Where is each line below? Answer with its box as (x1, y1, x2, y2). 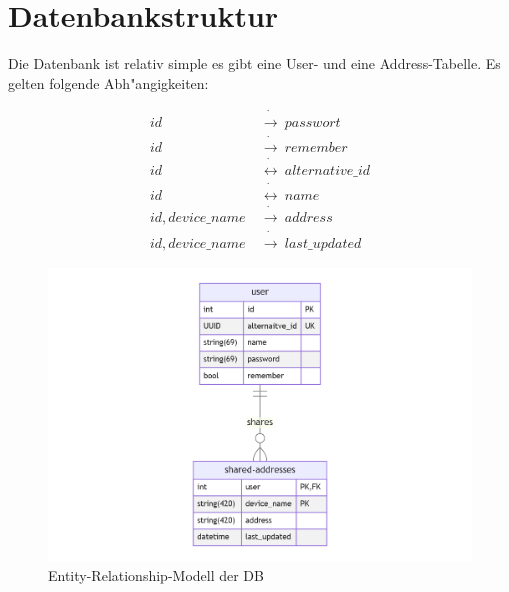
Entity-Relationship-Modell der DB (48, 564, 264, 585)
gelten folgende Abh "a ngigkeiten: (8, 72, 209, 93)
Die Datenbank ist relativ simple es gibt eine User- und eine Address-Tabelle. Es (8, 53, 501, 74)
